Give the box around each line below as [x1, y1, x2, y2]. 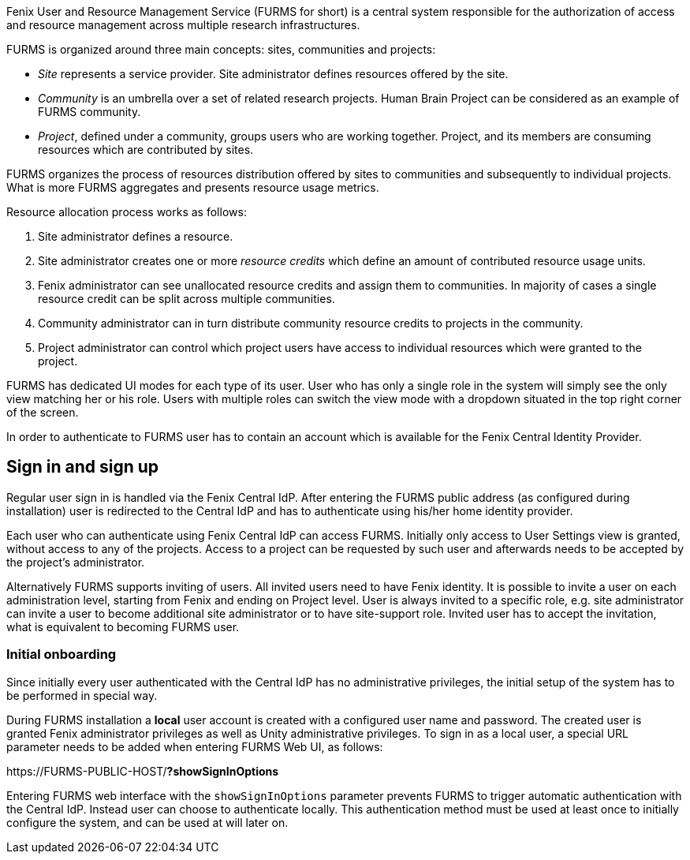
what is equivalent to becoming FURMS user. [6, 619, 240, 634]
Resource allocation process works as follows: [6, 205, 247, 219]
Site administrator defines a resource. [38, 230, 233, 243]
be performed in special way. [6, 688, 158, 702]
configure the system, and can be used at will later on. [6, 815, 289, 829]
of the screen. [6, 406, 79, 419]
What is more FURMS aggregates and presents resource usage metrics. [6, 181, 379, 194]
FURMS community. [38, 105, 141, 118]
